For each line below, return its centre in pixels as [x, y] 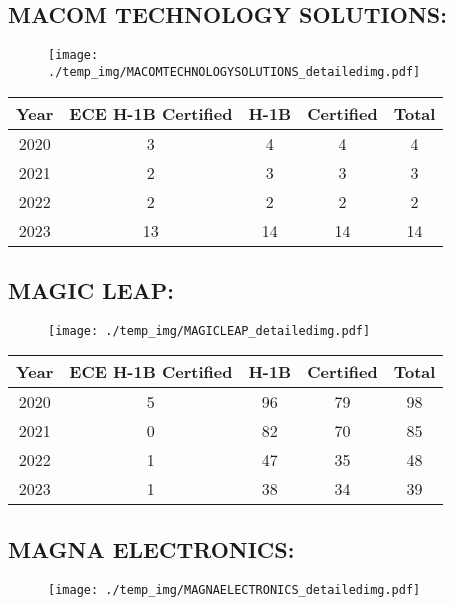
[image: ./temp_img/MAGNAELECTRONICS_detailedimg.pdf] [234, 589]
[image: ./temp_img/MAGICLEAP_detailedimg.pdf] [209, 330]
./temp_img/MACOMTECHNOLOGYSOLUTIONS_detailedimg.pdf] [234, 71]
